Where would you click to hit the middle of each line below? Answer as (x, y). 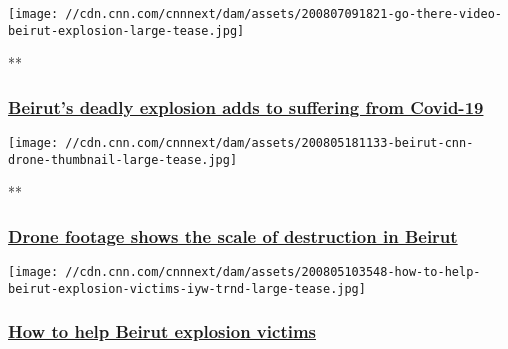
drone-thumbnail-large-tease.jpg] (123, 159)
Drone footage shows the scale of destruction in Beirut (233, 235)
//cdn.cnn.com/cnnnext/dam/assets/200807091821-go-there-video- (283, 14)
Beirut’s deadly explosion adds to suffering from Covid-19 (246, 106)
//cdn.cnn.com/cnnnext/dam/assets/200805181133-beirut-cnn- (269, 143)
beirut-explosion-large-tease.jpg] (126, 30)
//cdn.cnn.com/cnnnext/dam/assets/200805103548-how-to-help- (273, 272)
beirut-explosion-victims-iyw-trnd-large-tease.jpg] (187, 288)
